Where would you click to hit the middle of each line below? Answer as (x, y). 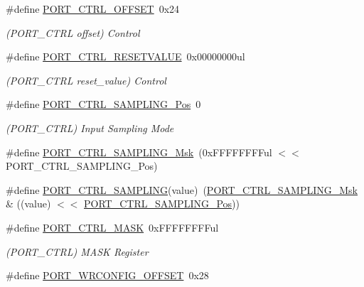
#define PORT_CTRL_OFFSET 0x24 (93, 9)
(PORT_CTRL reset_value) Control (86, 80)
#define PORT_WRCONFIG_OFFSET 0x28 (107, 275)
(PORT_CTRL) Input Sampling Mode (90, 128)
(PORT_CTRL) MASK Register (77, 251)
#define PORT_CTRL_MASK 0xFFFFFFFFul (112, 227)
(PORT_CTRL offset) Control (73, 32)
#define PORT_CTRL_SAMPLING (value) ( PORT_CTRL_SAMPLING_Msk (182, 189)
